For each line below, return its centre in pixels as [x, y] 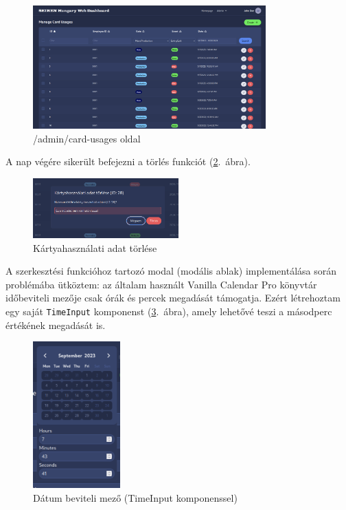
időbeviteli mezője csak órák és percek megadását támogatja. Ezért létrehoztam [173, 298]
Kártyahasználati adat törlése [95, 247]
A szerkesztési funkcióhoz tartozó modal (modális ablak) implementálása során [171, 271]
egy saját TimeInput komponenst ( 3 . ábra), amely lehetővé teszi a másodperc [169, 311]
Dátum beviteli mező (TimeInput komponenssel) [135, 497]
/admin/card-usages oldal [87, 138]
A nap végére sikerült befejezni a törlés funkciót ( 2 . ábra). [128, 161]
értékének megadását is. [56, 325]
